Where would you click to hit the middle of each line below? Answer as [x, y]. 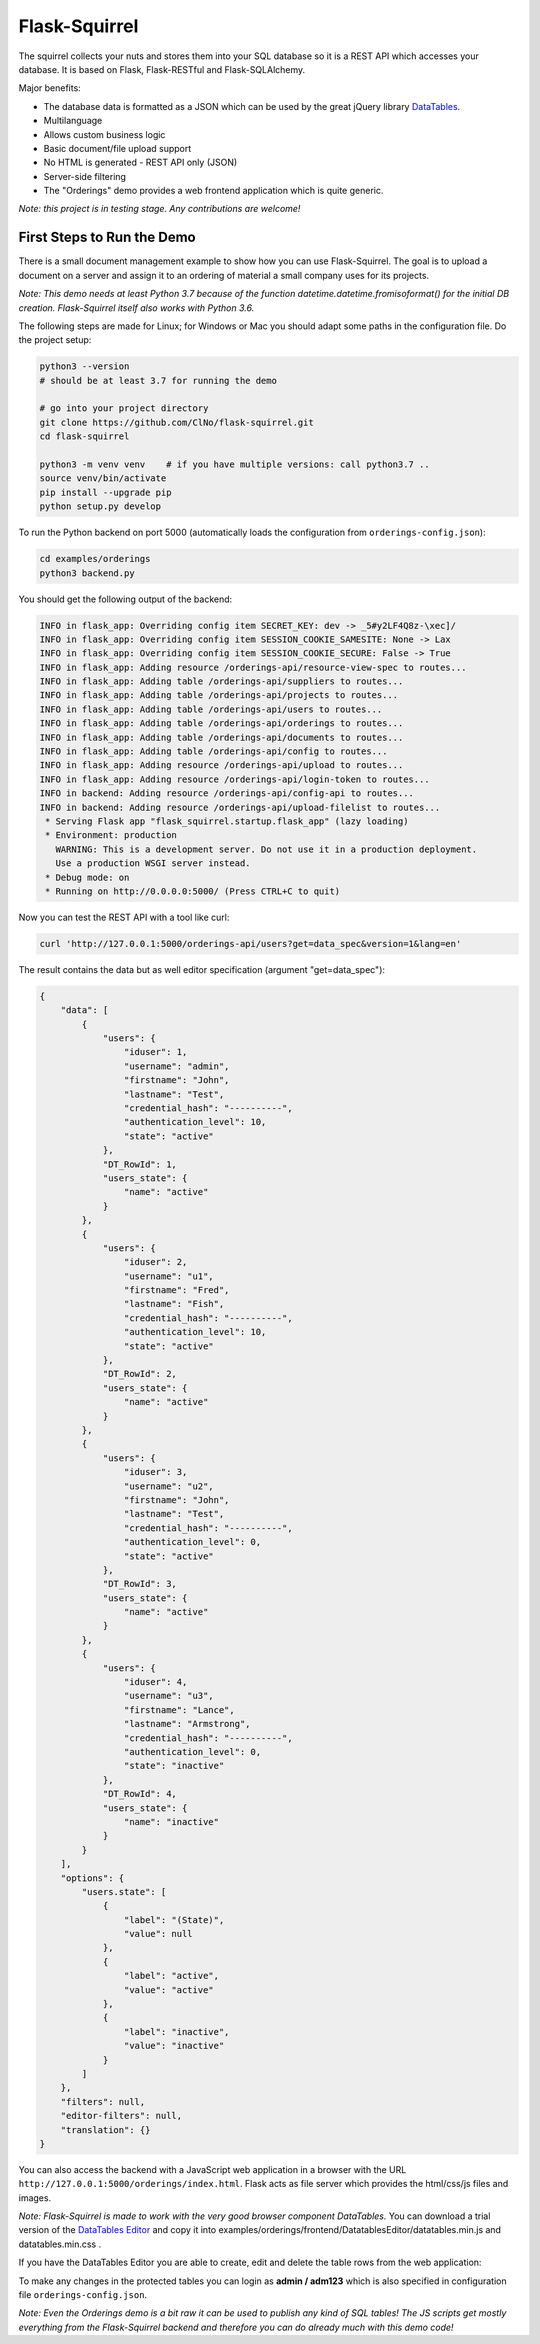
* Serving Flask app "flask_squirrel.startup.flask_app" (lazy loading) [227, 821]
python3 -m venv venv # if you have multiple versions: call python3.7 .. [234, 464]
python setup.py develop [100, 506]
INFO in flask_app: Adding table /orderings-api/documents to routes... [221, 737]
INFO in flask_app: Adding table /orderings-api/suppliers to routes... [221, 681]
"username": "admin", [176, 1066]
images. [35, 2197]
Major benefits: [50, 88]
